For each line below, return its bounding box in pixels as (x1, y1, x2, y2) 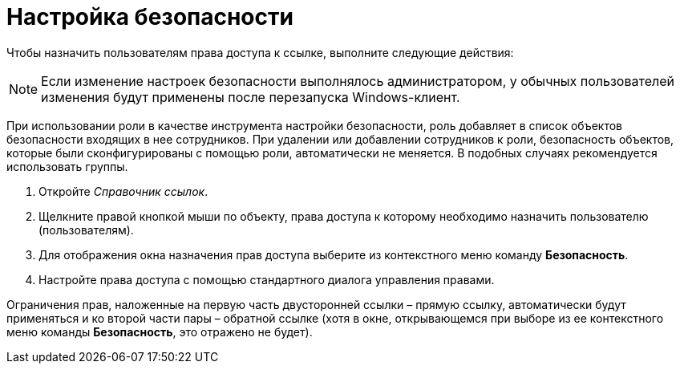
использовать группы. (6, 159, 128, 173)
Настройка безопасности (6, 3, 293, 30)
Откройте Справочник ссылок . (38, 184, 208, 198)
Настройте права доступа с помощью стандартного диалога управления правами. (38, 272, 495, 287)
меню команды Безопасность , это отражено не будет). (6, 324, 313, 339)
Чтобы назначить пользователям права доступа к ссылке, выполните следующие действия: (6, 45, 514, 59)
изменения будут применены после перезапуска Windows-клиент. (41, 88, 460, 105)
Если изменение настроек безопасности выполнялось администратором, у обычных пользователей (41, 72, 674, 89)
